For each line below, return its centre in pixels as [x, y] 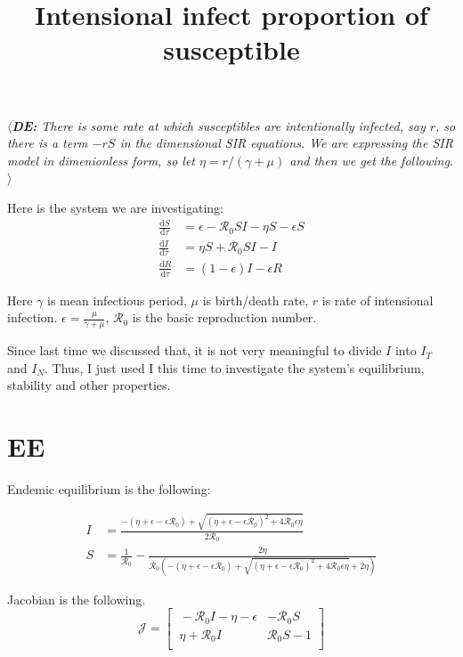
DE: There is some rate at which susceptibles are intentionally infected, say [219, 125]
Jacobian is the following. [77, 599]
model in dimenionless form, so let [101, 160]
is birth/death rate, [256, 300]
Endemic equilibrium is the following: [109, 488]
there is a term [48, 143]
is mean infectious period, [117, 300]
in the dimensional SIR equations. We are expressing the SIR [286, 143]
